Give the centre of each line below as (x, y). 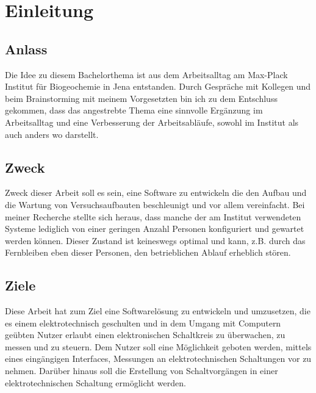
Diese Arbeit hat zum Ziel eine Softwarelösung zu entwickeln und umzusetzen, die (158, 311)
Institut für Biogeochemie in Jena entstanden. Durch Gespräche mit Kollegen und (158, 86)
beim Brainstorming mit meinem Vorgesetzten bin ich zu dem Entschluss (141, 98)
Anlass (26, 49)
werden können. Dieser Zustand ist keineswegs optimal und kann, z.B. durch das (155, 240)
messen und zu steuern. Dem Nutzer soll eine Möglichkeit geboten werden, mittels (158, 346)
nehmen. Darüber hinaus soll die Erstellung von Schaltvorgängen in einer (142, 371)
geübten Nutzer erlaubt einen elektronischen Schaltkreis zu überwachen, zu (145, 335)
